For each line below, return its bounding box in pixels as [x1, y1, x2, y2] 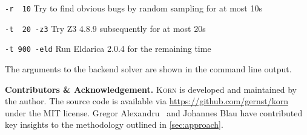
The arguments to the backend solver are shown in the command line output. [5, 62, 292, 75]
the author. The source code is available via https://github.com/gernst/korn [5, 95, 288, 107]
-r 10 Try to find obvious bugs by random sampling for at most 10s [5, 2, 262, 14]
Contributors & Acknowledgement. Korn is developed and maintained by [5, 83, 297, 95]
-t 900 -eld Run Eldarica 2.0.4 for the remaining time [5, 42, 211, 55]
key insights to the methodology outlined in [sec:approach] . [5, 118, 223, 131]
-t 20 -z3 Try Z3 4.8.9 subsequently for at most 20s [5, 22, 206, 34]
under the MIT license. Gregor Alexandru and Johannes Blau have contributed [5, 106, 303, 119]
